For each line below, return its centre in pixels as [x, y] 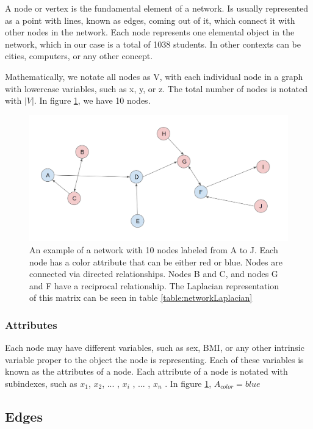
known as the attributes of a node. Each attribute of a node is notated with [146, 371]
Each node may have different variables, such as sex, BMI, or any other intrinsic [155, 348]
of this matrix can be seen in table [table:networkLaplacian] [141, 297]
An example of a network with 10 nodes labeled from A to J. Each [154, 249]
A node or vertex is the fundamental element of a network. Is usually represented [157, 8]
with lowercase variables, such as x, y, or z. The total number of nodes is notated [156, 88]
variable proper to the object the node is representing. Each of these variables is [154, 359]
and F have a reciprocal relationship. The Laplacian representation [154, 285]
